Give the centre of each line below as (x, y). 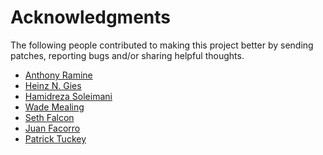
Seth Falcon (49, 117)
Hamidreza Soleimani (68, 96)
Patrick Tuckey (55, 138)
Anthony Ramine (58, 75)
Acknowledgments (91, 17)
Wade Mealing (54, 107)
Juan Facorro (52, 128)
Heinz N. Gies (53, 85)
